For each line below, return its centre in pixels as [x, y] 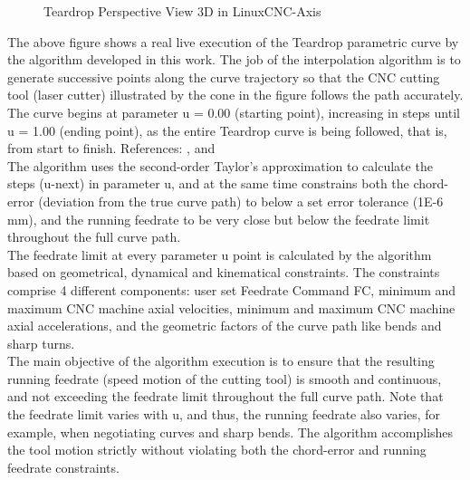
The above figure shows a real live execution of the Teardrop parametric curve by [233, 41]
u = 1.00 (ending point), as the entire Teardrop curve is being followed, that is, [227, 130]
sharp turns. [41, 343]
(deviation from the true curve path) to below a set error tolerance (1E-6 [241, 201]
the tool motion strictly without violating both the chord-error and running [217, 450]
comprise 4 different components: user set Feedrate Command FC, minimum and [232, 289]
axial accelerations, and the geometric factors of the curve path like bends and [225, 326]
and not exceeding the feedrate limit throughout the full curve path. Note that [225, 396]
